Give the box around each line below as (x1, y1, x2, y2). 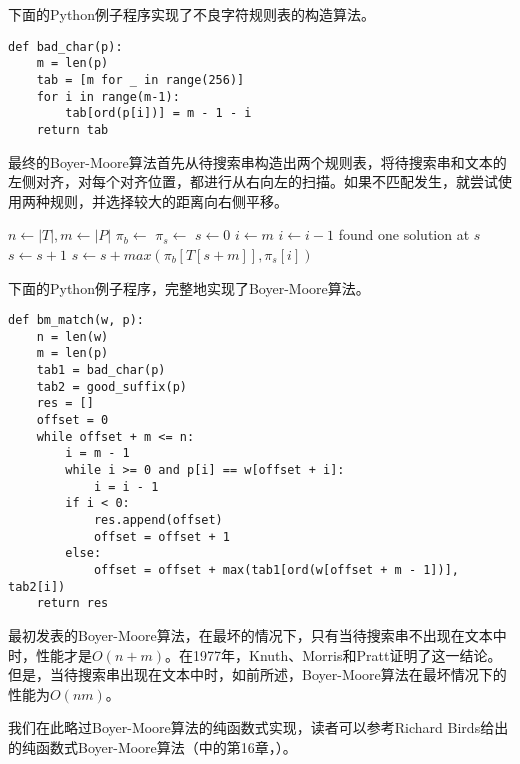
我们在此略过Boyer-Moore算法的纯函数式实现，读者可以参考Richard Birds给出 (8, 717, 509, 738)
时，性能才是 (8, 644, 92, 665)
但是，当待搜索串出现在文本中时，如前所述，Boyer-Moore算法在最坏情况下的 (8, 664, 507, 685)
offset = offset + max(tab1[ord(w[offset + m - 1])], (93, 562, 460, 577)
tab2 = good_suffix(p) (36, 379, 187, 394)
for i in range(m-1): (36, 89, 180, 104)
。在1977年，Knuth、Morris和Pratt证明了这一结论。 (164, 644, 502, 665)
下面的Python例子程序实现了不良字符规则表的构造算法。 (8, 4, 375, 24)
